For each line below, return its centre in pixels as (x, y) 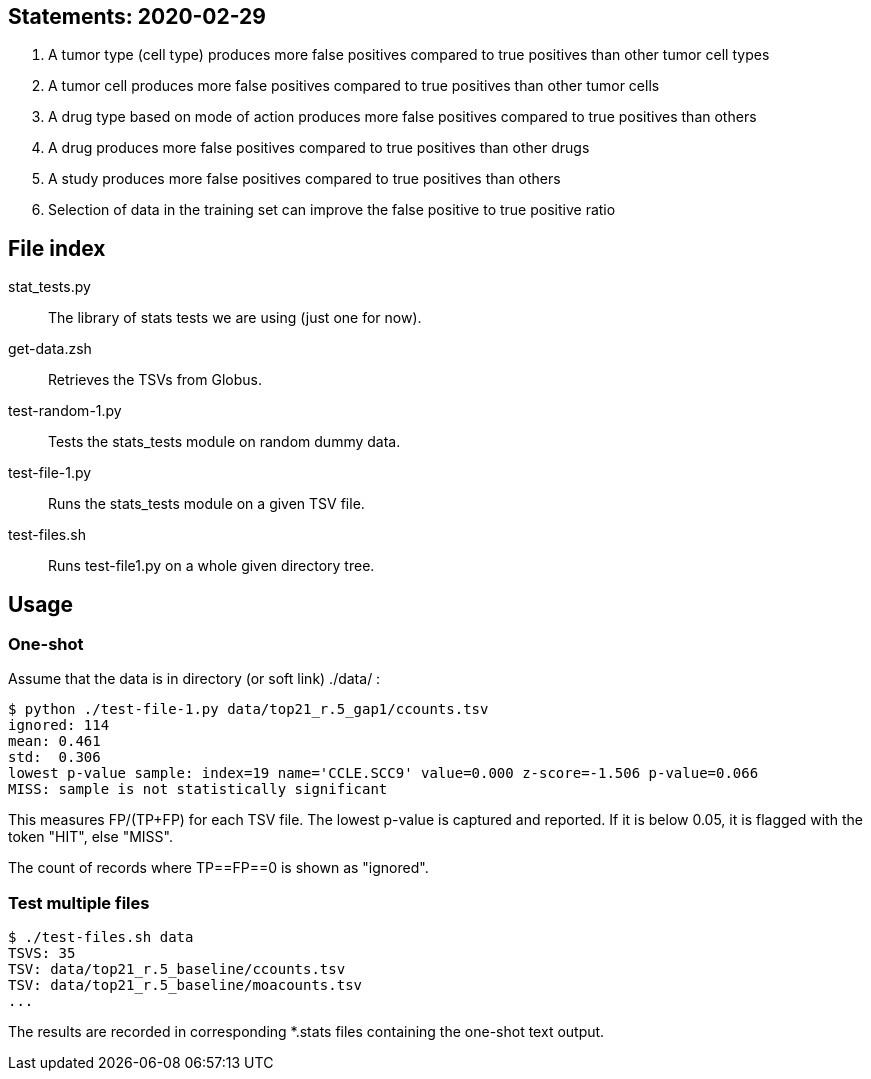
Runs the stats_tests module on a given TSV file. (206, 504)
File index (57, 248)
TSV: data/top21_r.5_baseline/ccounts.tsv (177, 969)
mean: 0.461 (54, 741)
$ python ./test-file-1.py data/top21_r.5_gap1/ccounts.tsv (248, 709)
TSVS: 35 (42, 953)
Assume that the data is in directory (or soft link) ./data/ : (194, 679)
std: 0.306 (54, 757)
